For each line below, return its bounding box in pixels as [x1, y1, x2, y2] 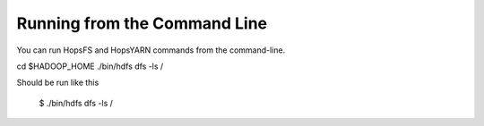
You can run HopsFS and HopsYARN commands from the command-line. [16, 45, 286, 55]
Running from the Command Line [16, 13, 268, 33]
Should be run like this [16, 77, 99, 88]
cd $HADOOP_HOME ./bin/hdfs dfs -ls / [16, 61, 164, 71]
